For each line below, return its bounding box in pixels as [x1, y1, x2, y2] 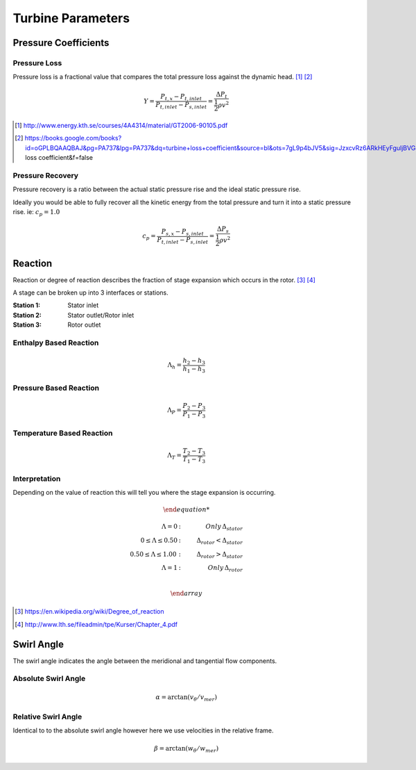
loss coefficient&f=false [25, 154, 94, 162]
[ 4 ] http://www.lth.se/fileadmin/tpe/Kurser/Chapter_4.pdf [15, 620, 178, 628]
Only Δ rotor [207, 564, 243, 573]
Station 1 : [12, 301, 41, 309]
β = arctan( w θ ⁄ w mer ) [153, 744, 219, 754]
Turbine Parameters [12, 10, 130, 26]
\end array [170, 589, 202, 597]
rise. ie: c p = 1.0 [12, 208, 60, 218]
